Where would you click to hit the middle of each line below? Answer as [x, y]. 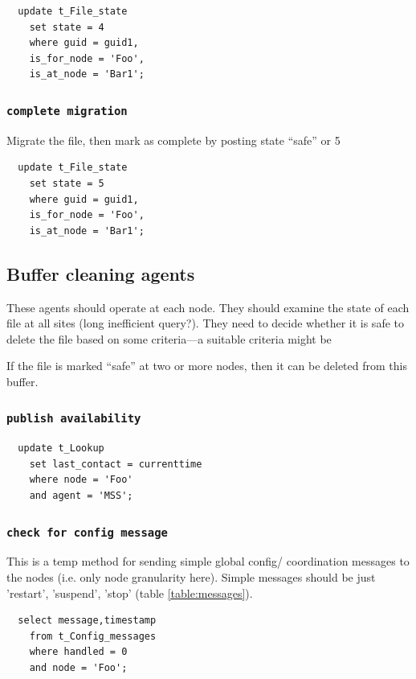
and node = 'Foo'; [78, 667]
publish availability [74, 419]
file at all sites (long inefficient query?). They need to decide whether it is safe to [205, 323]
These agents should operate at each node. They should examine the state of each [208, 307]
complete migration [67, 111]
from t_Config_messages [93, 636]
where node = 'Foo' [81, 480]
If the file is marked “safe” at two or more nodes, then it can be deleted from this [207, 366]
